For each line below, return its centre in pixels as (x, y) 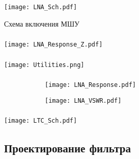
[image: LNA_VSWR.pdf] (83, 100)
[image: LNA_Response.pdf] (90, 85)
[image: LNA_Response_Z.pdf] (53, 45)
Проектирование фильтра (67, 147)
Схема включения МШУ (42, 23)
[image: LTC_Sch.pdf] (41, 121)
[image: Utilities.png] (44, 65)
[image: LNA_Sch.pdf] (41, 7)
